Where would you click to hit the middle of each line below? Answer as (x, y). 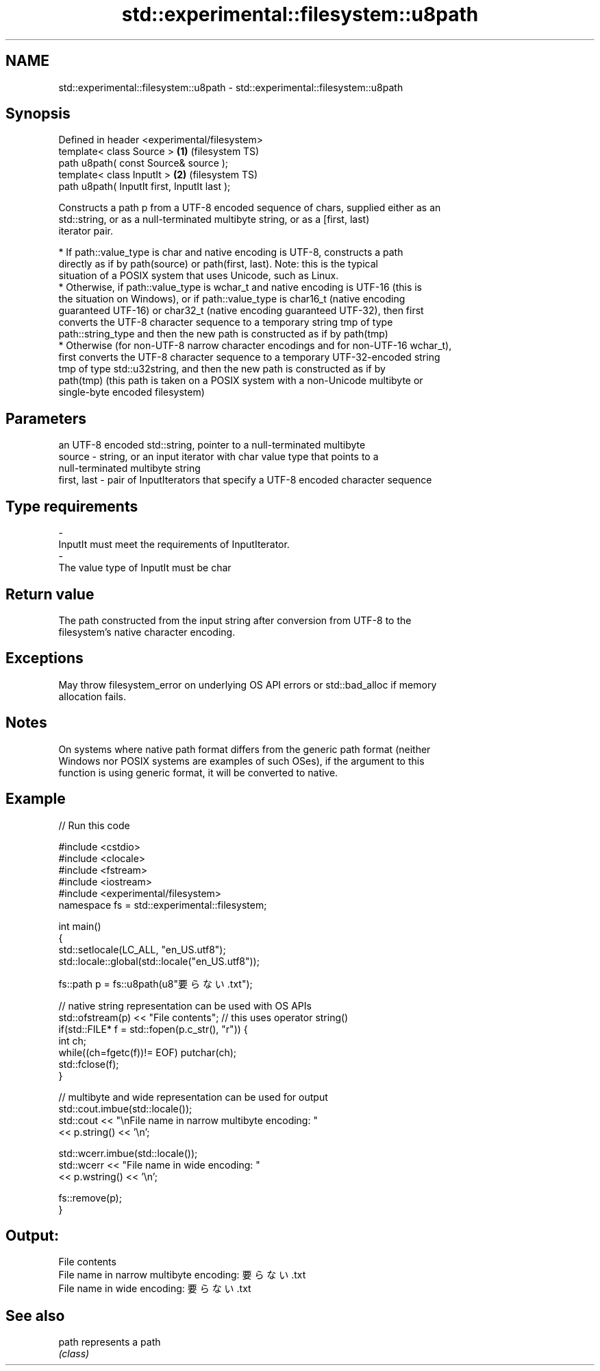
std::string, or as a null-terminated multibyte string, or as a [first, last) (214, 219)
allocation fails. (92, 696)
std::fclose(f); (89, 1064)
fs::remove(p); (90, 1197)
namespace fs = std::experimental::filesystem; (163, 905)
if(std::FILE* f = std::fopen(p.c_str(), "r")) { (153, 1029)
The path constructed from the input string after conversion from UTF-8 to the (235, 620)
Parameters (46, 418)
